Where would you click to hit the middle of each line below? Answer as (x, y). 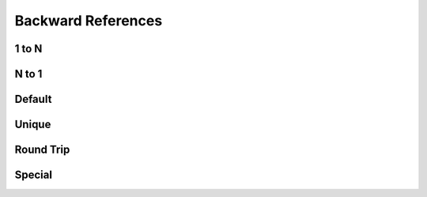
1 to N (28, 49)
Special (34, 175)
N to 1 (28, 74)
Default (33, 99)
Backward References (89, 21)
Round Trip (42, 150)
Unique (33, 125)
